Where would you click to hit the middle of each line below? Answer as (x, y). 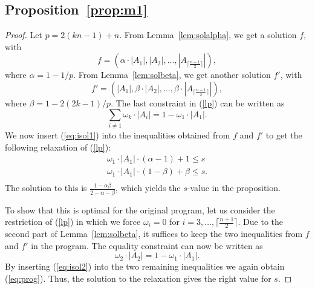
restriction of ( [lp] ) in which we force (73, 222)
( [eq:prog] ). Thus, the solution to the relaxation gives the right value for (138, 278)
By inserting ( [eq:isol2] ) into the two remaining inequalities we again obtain (145, 266)
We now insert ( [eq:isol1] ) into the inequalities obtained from (118, 135)
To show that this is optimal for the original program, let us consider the (140, 209)
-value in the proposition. (234, 188)
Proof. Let (24, 35)
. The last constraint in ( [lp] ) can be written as (198, 102)
